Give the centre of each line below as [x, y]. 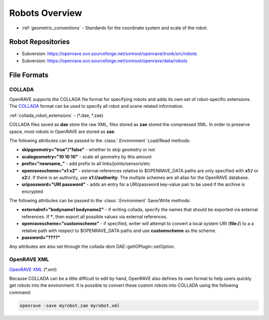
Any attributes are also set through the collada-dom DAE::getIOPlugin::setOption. [92, 246]
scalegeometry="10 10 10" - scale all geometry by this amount [87, 157]
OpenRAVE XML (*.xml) [33, 269]
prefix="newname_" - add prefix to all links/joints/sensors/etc [86, 163]
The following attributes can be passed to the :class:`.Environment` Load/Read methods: [100, 140]
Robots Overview [46, 13]
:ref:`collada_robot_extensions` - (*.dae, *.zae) [56, 115]
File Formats [29, 75]
